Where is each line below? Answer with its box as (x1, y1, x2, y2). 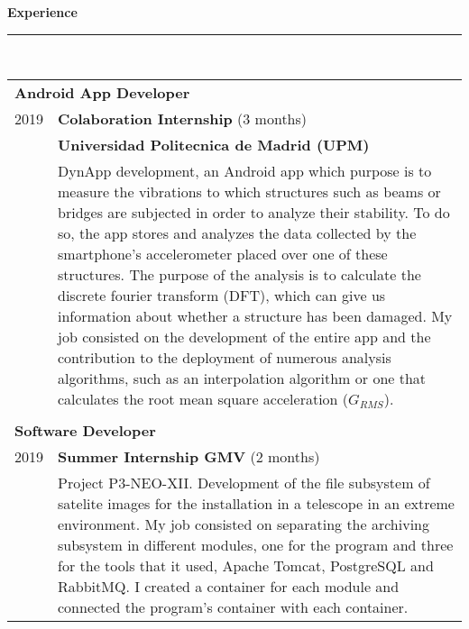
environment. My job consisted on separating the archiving (58, 514, 430, 535)
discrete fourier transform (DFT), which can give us (58, 285, 386, 306)
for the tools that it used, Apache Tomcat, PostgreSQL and (58, 555, 434, 577)
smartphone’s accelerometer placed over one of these (58, 243, 388, 265)
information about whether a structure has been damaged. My (58, 305, 453, 327)
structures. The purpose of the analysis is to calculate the (58, 264, 421, 286)
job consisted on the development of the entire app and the (58, 326, 431, 348)
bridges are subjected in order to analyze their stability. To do (58, 202, 450, 223)
